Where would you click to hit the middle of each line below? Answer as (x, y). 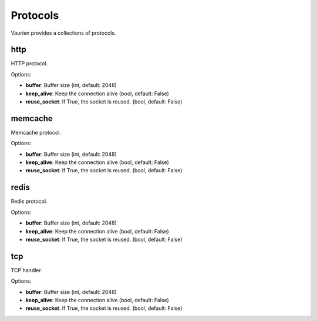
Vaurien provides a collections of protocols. (63, 33)
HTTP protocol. (29, 63)
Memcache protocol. (36, 132)
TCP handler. (26, 270)
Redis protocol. (29, 201)
